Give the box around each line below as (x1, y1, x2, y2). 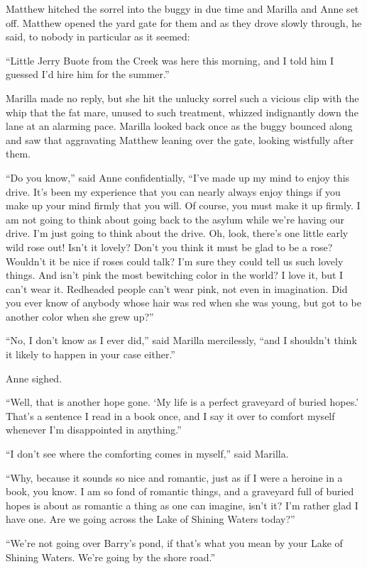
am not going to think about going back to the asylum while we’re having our (6, 211, 344, 226)
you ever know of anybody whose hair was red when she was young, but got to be (6, 295, 361, 310)
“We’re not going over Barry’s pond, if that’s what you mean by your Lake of (6, 536, 343, 550)
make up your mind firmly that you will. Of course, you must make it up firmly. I (6, 198, 361, 213)
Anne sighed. (6, 370, 62, 385)
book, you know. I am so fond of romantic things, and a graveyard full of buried (6, 484, 354, 499)
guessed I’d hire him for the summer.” (6, 67, 170, 82)
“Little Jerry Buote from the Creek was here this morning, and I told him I (6, 53, 334, 67)
